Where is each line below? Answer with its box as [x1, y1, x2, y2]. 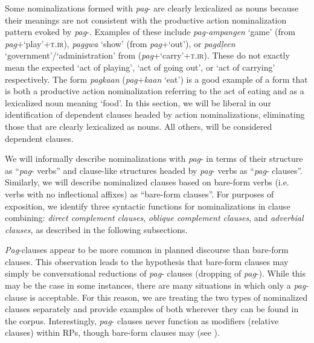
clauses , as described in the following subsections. [5, 223, 188, 236]
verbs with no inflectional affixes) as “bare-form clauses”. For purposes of [5, 187, 274, 200]
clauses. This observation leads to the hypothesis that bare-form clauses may [5, 255, 289, 268]
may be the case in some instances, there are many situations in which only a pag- [5, 279, 309, 292]
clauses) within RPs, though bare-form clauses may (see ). [5, 326, 220, 339]
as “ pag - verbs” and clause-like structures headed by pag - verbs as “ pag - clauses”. [5, 164, 303, 176]
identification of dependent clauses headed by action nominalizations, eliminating [5, 108, 305, 121]
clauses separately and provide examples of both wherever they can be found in [5, 303, 299, 315]
